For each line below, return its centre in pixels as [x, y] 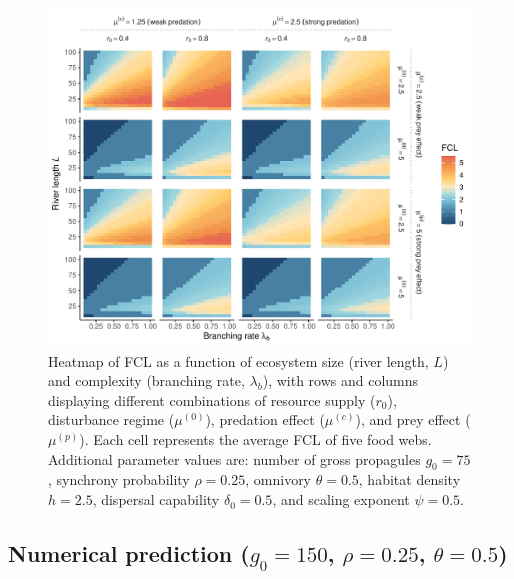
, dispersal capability [156, 499]
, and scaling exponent [341, 499]
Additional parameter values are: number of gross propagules [234, 458]
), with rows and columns [340, 380]
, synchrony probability [119, 479]
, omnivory [278, 479]
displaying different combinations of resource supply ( [212, 399]
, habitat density [409, 479]
